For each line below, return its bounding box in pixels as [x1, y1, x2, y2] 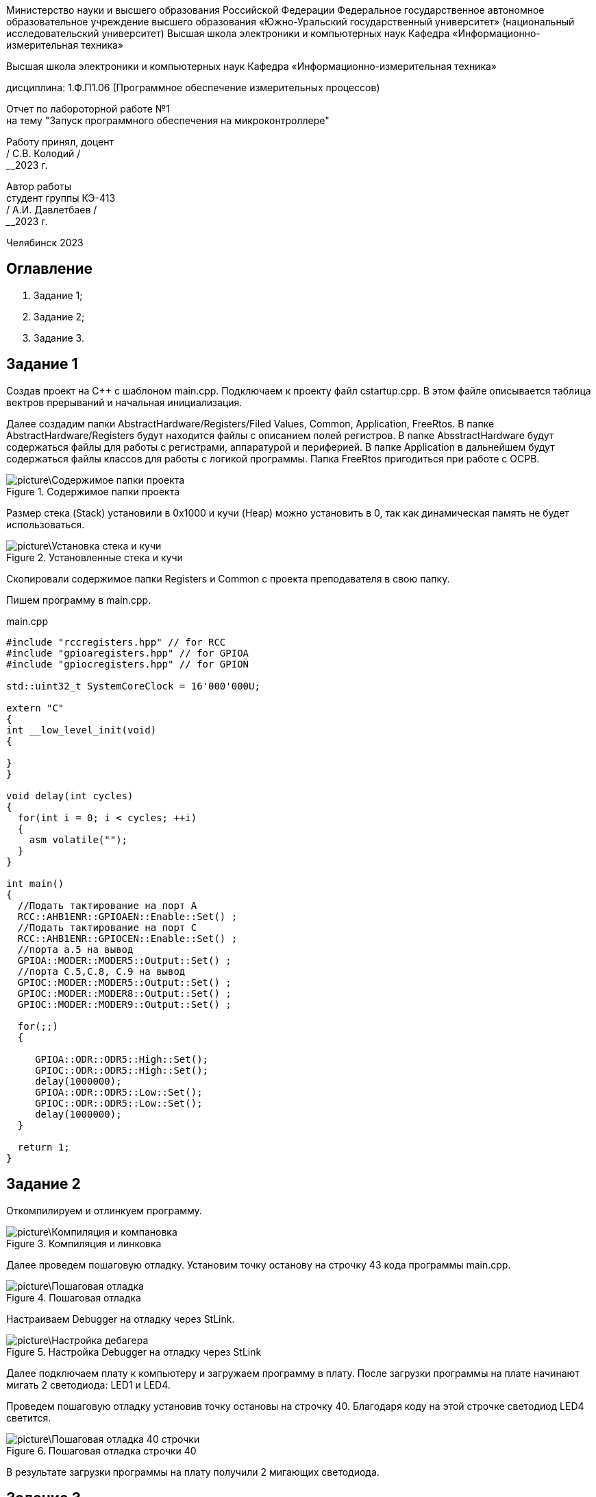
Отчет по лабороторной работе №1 [6, 103, 170, 115]
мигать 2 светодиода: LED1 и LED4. [6, 1378, 171, 1391]
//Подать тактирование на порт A [17, 899, 197, 911]
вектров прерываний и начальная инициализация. [6, 396, 243, 408]
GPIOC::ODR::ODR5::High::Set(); [35, 1064, 209, 1076]
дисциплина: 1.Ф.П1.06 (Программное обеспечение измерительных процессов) [6, 82, 380, 93]
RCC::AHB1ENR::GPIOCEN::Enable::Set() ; [17, 932, 238, 944]
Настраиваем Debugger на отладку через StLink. [6, 1312, 235, 1325]
